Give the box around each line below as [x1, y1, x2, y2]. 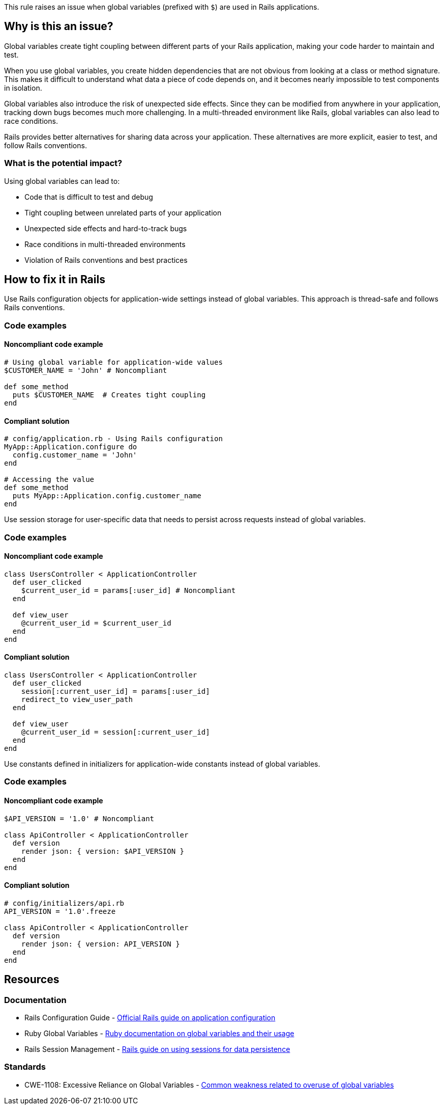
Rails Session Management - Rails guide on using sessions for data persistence [24, 1045, 290, 1054]
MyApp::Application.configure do [4, 443, 137, 451]
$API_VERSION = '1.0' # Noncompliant [4, 814, 155, 823]
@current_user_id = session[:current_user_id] [21, 728, 210, 737]
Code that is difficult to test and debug [24, 192, 153, 201]
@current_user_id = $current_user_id [21, 618, 171, 627]
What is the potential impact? [4, 158, 123, 169]
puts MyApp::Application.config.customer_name [12, 492, 201, 500]
